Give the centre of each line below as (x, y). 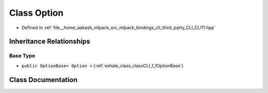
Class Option (36, 13)
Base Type (22, 56)
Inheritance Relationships (50, 42)
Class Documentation (43, 79)
